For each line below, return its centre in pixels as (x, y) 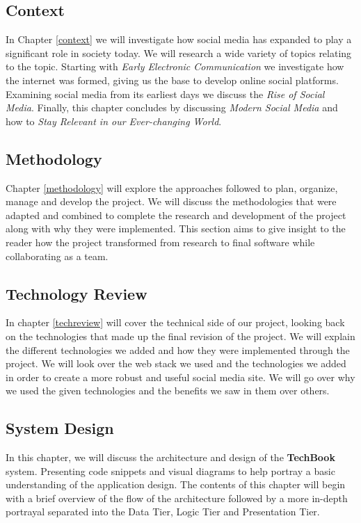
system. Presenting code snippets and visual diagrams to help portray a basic (170, 470)
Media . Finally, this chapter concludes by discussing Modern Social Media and (172, 107)
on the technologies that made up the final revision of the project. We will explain (180, 336)
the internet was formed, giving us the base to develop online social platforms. (172, 80)
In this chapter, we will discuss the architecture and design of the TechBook (170, 457)
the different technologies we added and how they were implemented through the (178, 349)
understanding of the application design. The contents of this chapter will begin (176, 484)
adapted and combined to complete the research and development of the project (176, 215)
